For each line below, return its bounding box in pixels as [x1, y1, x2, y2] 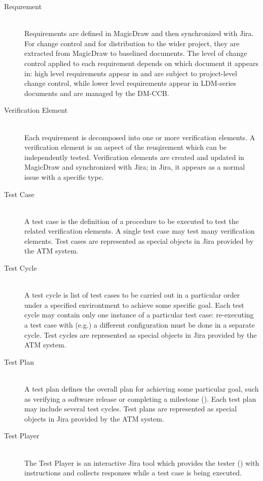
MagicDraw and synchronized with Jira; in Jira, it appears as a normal [24, 162, 245, 172]
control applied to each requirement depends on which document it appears [24, 57, 258, 68]
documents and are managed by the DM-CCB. [24, 87, 169, 98]
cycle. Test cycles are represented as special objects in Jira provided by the [24, 329, 257, 340]
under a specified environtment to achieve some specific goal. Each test [24, 299, 244, 310]
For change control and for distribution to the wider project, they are [24, 38, 240, 48]
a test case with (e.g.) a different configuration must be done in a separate [24, 319, 255, 330]
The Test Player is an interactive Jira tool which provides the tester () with [24, 457, 259, 468]
